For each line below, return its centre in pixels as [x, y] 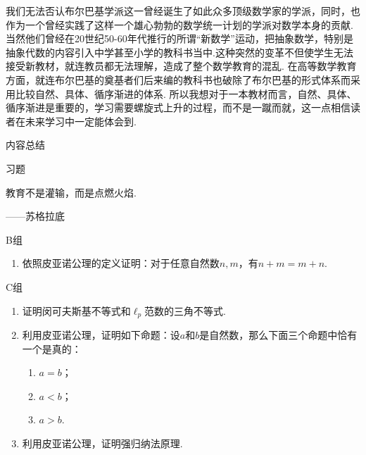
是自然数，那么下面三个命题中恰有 [278, 334]
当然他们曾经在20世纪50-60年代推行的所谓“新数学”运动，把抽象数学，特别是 [179, 38]
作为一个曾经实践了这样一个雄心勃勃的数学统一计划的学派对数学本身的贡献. [179, 24]
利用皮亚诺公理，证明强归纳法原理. [102, 443]
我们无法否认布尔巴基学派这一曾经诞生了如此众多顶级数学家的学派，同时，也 [183, 11]
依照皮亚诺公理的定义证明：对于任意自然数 [121, 263]
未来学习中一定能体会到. [81, 121]
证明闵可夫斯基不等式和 [76, 310]
